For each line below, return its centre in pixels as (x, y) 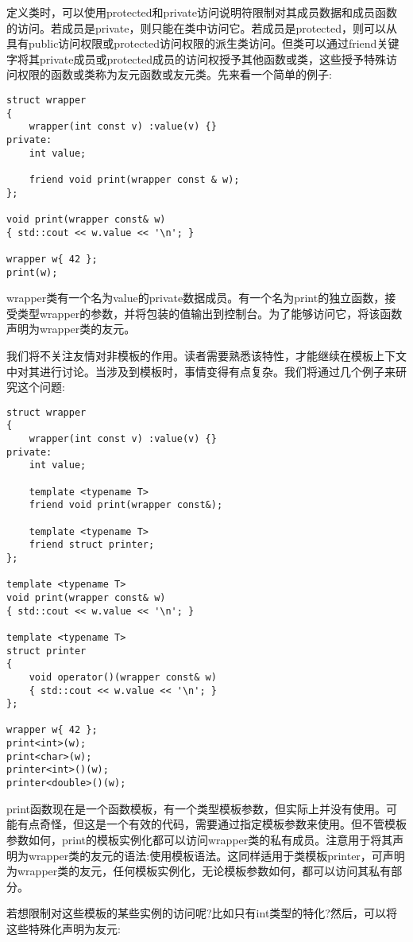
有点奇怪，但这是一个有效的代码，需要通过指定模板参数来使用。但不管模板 (212, 824)
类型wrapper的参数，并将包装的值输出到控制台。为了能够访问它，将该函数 (210, 313)
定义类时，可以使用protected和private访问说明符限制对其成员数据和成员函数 (202, 12)
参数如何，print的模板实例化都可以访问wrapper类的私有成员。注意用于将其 (200, 839)
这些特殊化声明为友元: (64, 928)
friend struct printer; (92, 545)
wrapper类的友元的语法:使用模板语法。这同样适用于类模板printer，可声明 (216, 855)
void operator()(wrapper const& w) (123, 677)
